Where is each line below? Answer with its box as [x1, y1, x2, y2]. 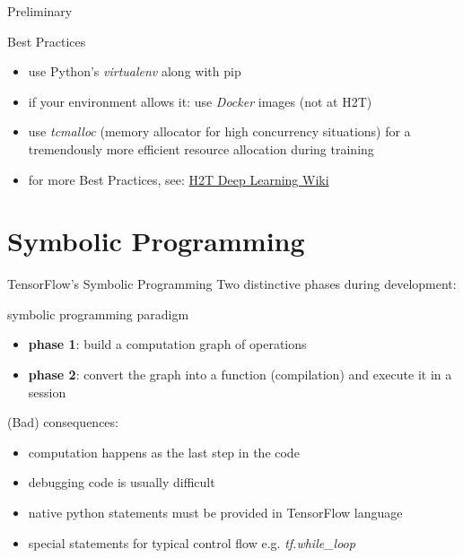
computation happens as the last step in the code [28, 442, 300, 461]
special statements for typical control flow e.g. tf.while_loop [28, 533, 355, 552]
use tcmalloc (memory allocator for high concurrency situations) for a [28, 122, 411, 141]
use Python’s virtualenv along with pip [28, 62, 241, 81]
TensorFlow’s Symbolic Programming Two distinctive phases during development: [7, 275, 457, 293]
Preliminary [7, 2, 73, 20]
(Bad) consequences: [7, 413, 118, 432]
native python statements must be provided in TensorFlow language [28, 503, 403, 522]
